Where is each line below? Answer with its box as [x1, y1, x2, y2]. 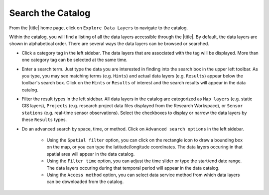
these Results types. [21, 117, 67, 123]
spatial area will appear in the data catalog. [46, 151, 135, 157]
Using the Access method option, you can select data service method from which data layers [46, 172, 240, 178]
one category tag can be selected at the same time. [21, 57, 128, 63]
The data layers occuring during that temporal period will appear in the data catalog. [46, 165, 220, 171]
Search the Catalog [9, 7, 91, 18]
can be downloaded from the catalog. [46, 179, 124, 185]
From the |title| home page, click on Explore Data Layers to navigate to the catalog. [9, 25, 188, 31]
